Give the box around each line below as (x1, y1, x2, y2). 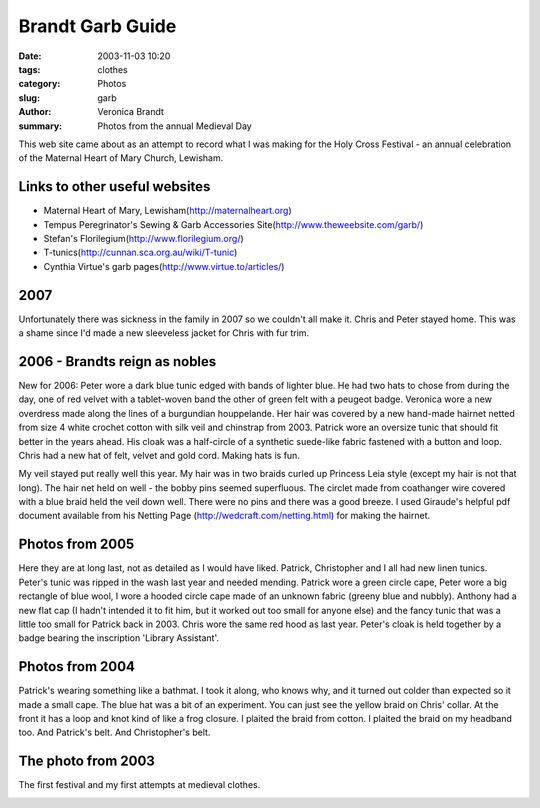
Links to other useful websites (18, 178, 211, 195)
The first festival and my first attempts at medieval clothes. (18, 779, 261, 791)
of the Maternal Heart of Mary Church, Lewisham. (18, 152, 224, 164)
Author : (18, 106, 52, 118)
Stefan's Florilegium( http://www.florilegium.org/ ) (43, 232, 244, 244)
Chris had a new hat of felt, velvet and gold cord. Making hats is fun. (18, 449, 300, 461)
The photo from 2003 (18, 753, 155, 770)
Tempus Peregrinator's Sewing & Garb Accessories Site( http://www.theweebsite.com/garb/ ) (43, 218, 424, 230)
